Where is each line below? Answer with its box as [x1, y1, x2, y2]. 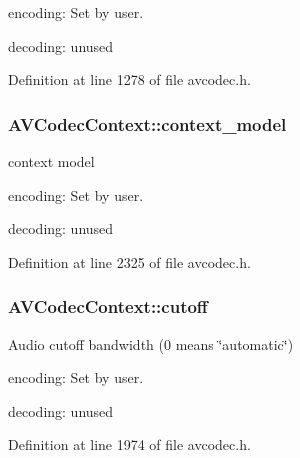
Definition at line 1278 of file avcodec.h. [8, 69, 251, 90]
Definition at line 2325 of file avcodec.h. [8, 251, 251, 272]
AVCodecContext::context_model [8, 111, 287, 136]
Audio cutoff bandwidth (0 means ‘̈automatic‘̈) [8, 333, 294, 354]
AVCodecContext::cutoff [8, 294, 208, 319]
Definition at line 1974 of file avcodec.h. [8, 434, 251, 455]
